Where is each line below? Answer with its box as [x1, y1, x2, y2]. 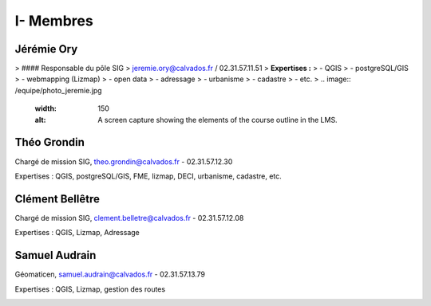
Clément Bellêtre [14, 192, 100, 206]
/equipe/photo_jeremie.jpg [14, 85, 103, 95]
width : [34, 104, 57, 113]
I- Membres [14, 12, 93, 29]
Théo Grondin [14, 135, 85, 149]
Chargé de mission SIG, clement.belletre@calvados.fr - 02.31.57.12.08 [14, 213, 244, 222]
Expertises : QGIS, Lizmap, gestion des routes [14, 284, 166, 294]
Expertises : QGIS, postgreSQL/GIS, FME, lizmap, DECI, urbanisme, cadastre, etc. [14, 171, 283, 181]
